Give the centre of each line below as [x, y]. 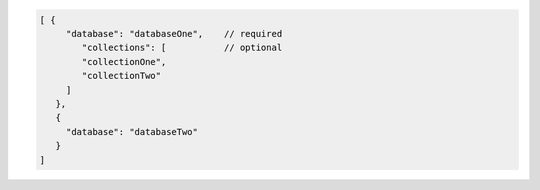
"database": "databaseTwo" [132, 131]
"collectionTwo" [121, 76]
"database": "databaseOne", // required [174, 33]
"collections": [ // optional [182, 48]
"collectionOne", [124, 61]
